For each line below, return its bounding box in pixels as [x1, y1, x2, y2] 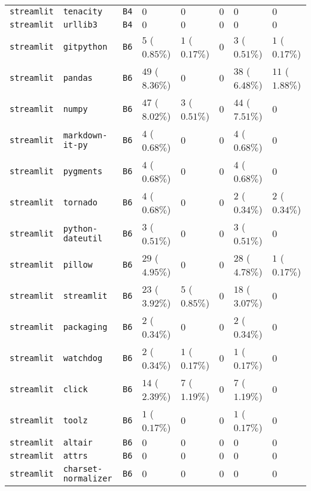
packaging [63, 322, 108, 332]
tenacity [63, 7, 103, 16]
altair [63, 438, 93, 447]
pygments [63, 166, 103, 176]
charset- [63, 464, 103, 474]
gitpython [63, 42, 108, 51]
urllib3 [63, 20, 97, 29]
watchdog [63, 353, 103, 363]
